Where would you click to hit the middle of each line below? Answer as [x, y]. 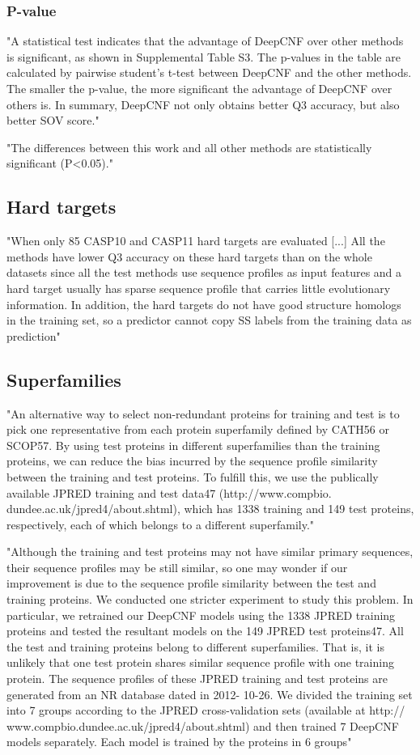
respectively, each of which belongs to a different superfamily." [161, 524]
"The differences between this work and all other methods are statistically [189, 147]
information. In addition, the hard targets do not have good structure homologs [204, 304]
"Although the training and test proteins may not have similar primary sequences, [210, 551]
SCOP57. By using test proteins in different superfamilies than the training [193, 445]
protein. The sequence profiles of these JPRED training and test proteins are [197, 679]
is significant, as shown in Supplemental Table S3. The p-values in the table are [204, 56]
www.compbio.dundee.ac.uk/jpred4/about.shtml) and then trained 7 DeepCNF [203, 725]
